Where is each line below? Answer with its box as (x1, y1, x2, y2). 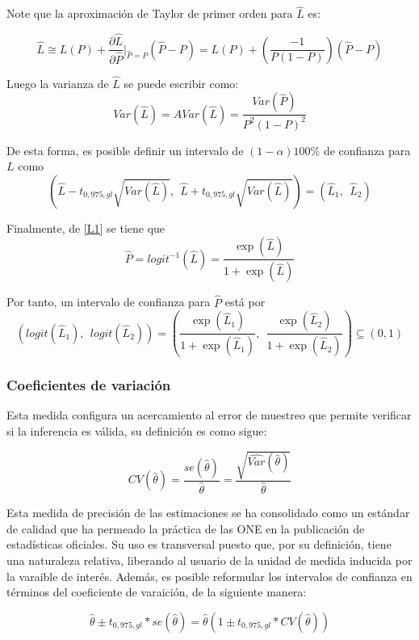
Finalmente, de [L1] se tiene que (6, 219, 166, 236)
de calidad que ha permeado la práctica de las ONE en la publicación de (6, 520, 365, 537)
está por (224, 293, 266, 310)
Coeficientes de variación (6, 375, 171, 395)
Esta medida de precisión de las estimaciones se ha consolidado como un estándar (6, 504, 410, 521)
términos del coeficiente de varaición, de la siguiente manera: (6, 583, 307, 600)
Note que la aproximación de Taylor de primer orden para (6, 5, 293, 22)
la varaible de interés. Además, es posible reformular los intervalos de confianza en (6, 567, 413, 584)
